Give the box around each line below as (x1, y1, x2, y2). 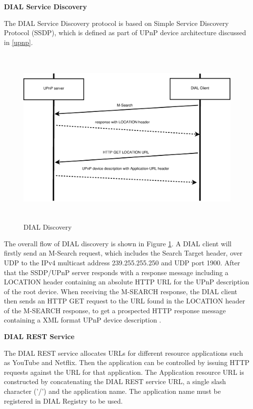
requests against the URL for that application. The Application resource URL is (4, 366, 244, 377)
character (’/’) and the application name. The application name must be (4, 386, 221, 396)
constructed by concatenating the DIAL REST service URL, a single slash (4, 376, 226, 387)
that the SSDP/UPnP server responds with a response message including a (4, 267, 229, 277)
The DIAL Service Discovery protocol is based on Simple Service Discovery (4, 18, 229, 28)
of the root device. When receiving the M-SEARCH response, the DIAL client (4, 286, 237, 296)
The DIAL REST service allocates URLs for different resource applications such (4, 347, 243, 358)
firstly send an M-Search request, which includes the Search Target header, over (4, 248, 243, 258)
